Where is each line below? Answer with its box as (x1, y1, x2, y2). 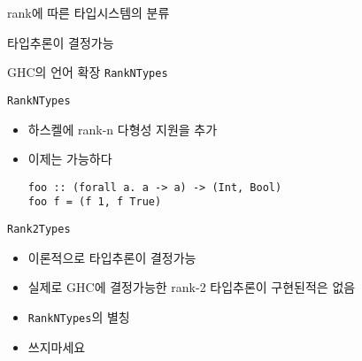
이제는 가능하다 (27, 150, 112, 168)
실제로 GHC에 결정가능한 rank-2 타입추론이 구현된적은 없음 (27, 278, 356, 296)
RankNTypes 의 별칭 (27, 307, 130, 326)
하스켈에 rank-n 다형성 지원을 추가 (27, 119, 218, 138)
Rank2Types (7, 223, 71, 235)
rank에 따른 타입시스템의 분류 (7, 4, 170, 21)
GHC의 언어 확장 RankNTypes (7, 63, 168, 81)
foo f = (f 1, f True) (27, 196, 162, 209)
